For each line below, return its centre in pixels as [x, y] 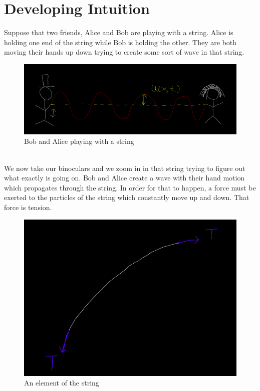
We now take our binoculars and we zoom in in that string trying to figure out [125, 168]
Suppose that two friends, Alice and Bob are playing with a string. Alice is [119, 32]
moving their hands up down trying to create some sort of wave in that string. [124, 52]
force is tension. [28, 207]
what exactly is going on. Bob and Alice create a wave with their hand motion [124, 178]
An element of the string [62, 383]
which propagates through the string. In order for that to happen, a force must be [130, 187]
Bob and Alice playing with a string [79, 141]
